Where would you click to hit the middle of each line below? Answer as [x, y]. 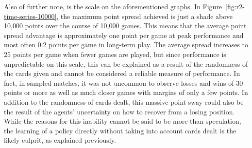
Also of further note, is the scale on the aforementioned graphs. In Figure [113, 6]
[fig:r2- [235, 6]
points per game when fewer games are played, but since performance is [119, 54]
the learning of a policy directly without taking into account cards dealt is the [120, 130]
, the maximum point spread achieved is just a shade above [145, 16]
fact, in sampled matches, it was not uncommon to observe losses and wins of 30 [124, 83]
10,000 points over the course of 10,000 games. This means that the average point [125, 26]
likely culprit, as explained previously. [60, 140]
